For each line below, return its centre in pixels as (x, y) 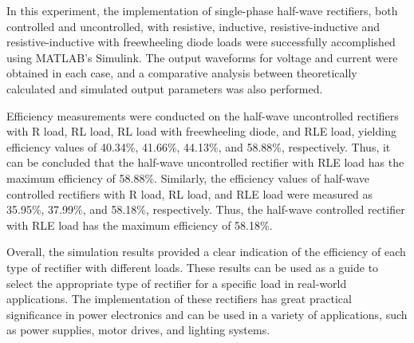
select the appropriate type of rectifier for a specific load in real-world (177, 283)
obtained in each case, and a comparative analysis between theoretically (182, 73)
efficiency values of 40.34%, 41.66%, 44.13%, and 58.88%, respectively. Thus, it (199, 146)
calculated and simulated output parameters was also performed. (165, 88)
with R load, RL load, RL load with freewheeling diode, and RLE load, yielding (201, 131)
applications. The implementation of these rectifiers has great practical (179, 299)
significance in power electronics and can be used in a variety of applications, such (207, 314)
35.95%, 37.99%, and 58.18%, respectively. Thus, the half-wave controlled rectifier (206, 209)
